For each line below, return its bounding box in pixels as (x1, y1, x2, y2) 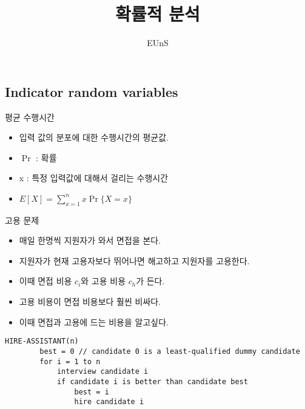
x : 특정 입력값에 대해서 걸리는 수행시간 (19, 171, 169, 184)
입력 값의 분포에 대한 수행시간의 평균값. (19, 131, 169, 144)
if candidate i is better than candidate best (56, 377, 248, 386)
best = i (74, 387, 109, 396)
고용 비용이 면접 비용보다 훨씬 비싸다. (19, 295, 161, 308)
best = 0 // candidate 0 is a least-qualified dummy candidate (39, 347, 300, 356)
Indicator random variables (5, 82, 178, 101)
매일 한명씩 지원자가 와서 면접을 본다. (19, 234, 161, 247)
